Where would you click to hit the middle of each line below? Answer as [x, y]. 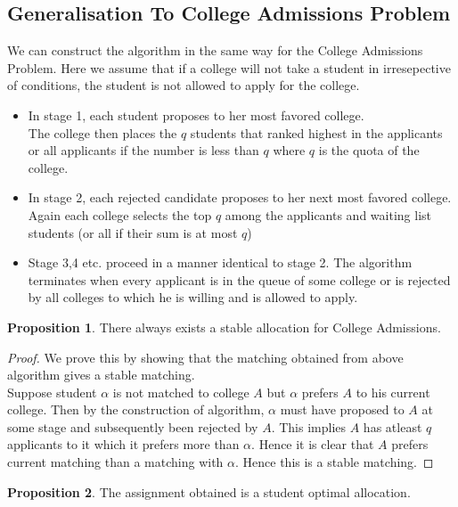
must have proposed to [342, 409]
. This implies [309, 426]
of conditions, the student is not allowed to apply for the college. [184, 85]
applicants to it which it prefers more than [123, 444]
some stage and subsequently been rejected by [133, 426]
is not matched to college [181, 392]
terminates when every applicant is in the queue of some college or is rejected [239, 279]
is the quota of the [369, 150]
